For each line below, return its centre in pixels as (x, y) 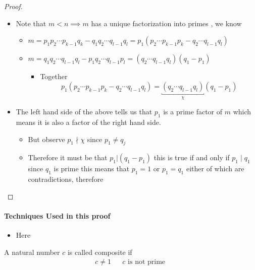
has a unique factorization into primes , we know (166, 23)
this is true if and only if (192, 157)
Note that (31, 23)
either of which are (215, 168)
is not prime (147, 262)
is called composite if (100, 252)
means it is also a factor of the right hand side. (88, 122)
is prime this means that (92, 168)
